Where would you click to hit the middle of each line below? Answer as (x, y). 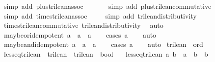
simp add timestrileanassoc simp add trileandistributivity (100, 15)
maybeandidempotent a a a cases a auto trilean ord (103, 44)
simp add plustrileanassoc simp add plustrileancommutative (107, 6)
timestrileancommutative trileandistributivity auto (83, 25)
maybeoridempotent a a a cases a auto (80, 34)
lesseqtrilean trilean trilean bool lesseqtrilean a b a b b (106, 53)
